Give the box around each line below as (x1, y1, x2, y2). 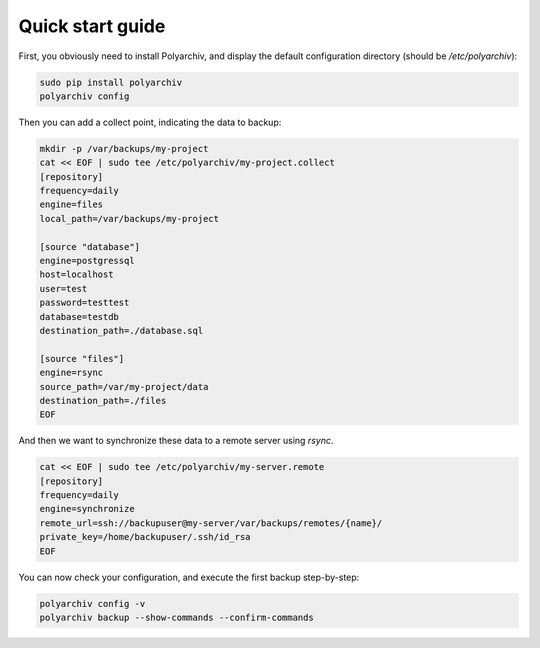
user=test (39, 283, 88, 294)
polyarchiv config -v (39, 598, 146, 609)
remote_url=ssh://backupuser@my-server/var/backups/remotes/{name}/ (39, 517, 383, 529)
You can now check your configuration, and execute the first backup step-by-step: (18, 571, 360, 583)
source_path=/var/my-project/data (39, 381, 209, 392)
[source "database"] (39, 241, 140, 252)
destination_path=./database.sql (39, 325, 204, 336)
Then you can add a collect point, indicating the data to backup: (18, 116, 282, 128)
